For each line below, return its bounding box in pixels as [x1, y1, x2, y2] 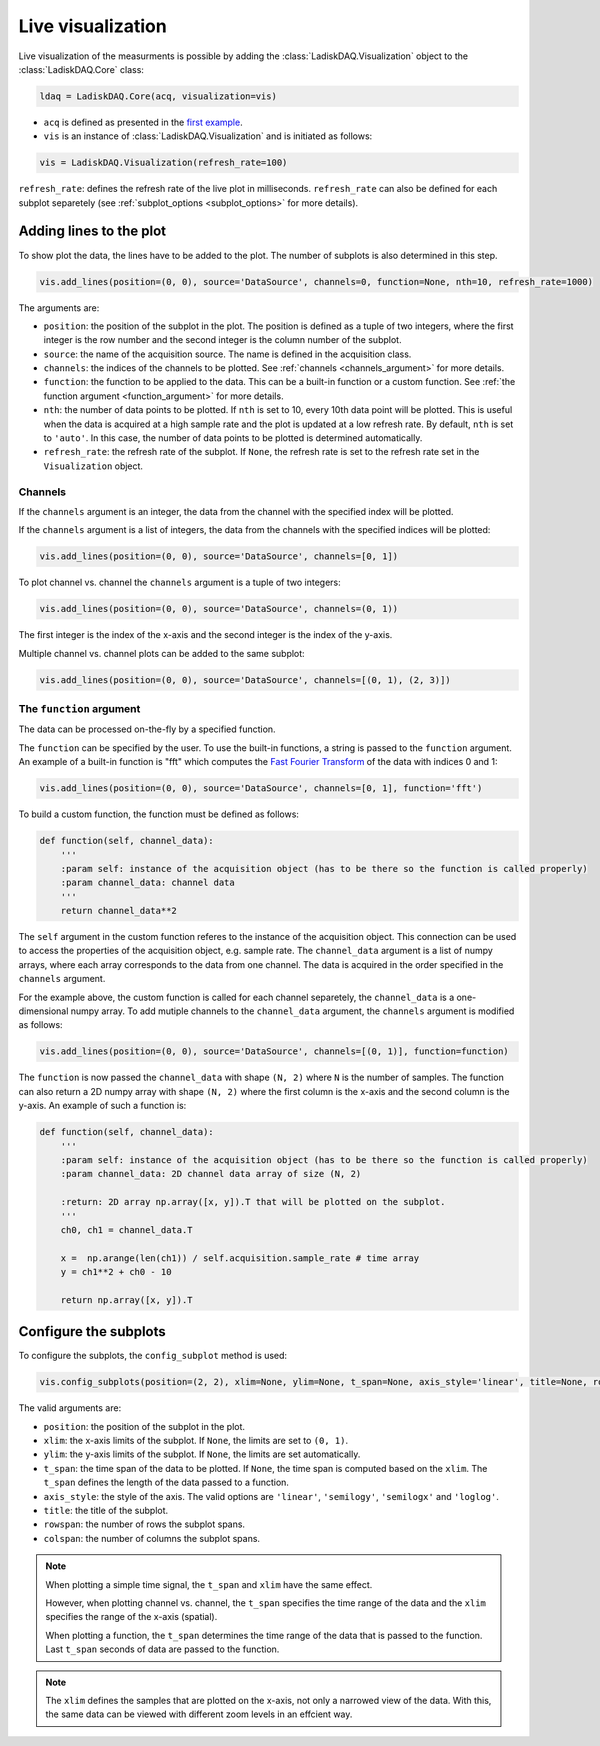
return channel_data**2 [60, 905, 177, 917]
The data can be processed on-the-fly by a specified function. [18, 723, 276, 735]
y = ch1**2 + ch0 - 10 [60, 1266, 172, 1278]
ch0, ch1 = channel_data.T [60, 1224, 194, 1235]
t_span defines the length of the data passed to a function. [43, 1476, 290, 1489]
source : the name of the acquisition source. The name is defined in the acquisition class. [43, 348, 412, 360]
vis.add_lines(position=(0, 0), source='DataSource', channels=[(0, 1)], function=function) [39, 1046, 509, 1057]
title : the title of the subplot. [43, 1505, 169, 1517]
